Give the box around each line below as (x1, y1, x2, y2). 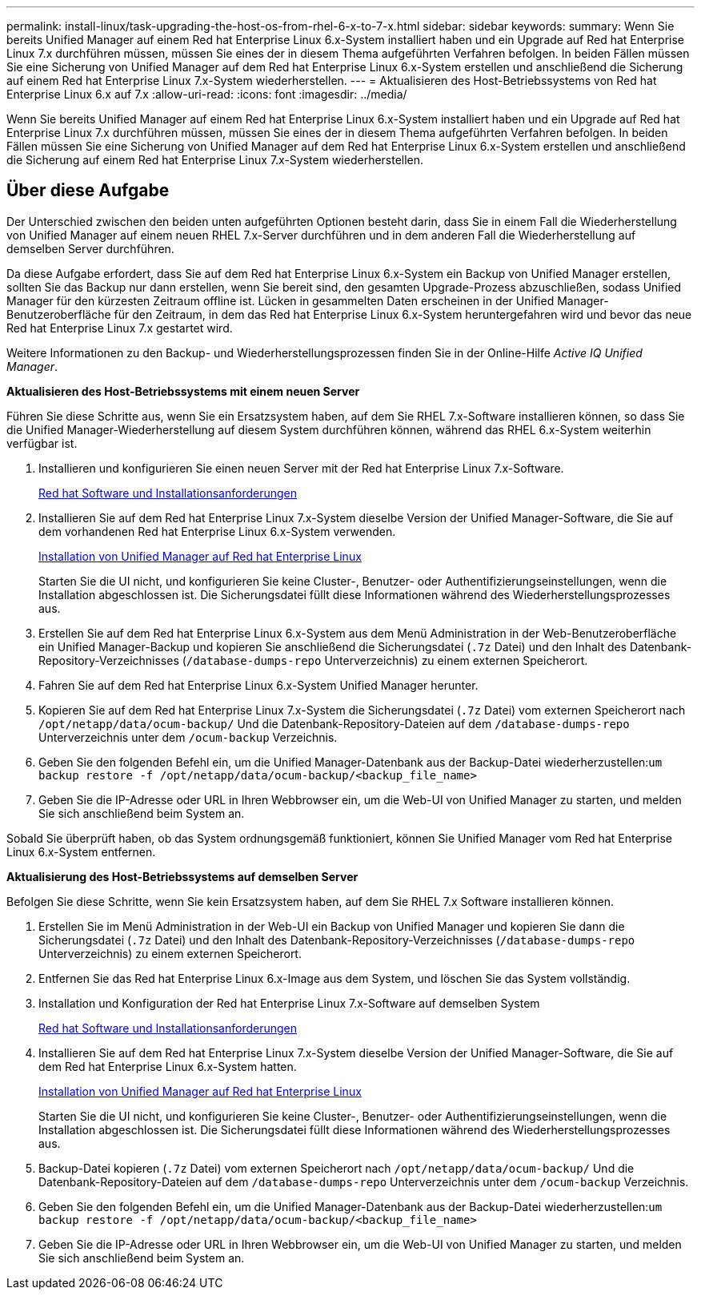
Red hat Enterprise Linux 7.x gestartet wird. (6, 320, 233, 335)
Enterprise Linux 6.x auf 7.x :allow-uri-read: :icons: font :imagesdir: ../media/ (6, 87, 407, 101)
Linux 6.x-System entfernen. (6, 844, 156, 859)
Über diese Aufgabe (6, 180, 170, 201)
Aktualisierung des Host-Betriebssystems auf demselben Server (6, 869, 359, 883)
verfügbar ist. (6, 436, 78, 450)
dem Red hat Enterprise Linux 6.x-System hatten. (38, 1059, 297, 1073)
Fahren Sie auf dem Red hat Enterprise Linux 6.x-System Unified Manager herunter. (38, 678, 479, 692)
